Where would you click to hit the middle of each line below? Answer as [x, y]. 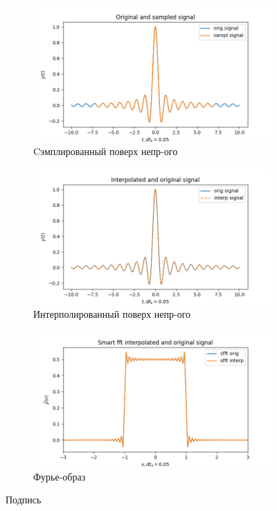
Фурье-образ [60, 476]
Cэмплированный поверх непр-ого [106, 151]
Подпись [24, 500]
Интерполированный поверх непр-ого [112, 313]
